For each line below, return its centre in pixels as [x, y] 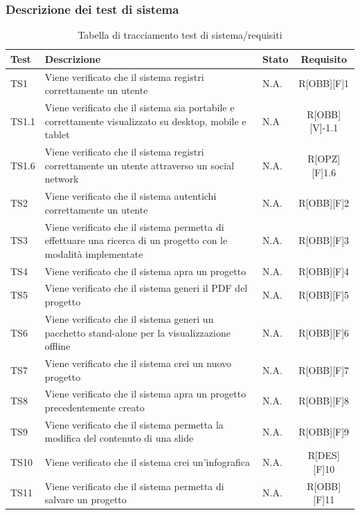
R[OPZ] [324, 158]
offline [57, 346]
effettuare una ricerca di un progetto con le [136, 240]
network [62, 179]
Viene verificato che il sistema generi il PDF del [146, 288]
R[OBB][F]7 [324, 369]
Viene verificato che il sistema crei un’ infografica [147, 462]
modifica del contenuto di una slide [119, 438]
